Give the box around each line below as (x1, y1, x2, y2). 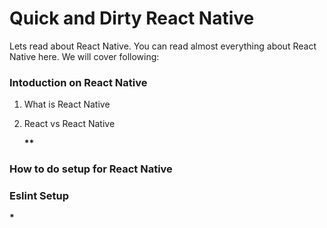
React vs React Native (23, 118, 116, 130)
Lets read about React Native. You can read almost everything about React (9, 40, 317, 52)
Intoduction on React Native (9, 75, 148, 89)
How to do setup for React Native (9, 162, 173, 176)
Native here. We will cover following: (9, 50, 160, 62)
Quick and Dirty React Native (9, 7, 255, 30)
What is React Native (23, 98, 111, 111)
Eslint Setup (9, 189, 69, 203)
